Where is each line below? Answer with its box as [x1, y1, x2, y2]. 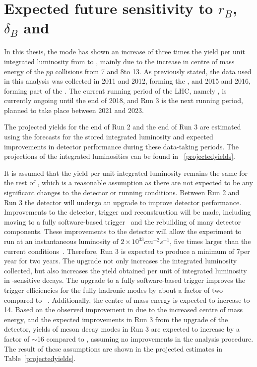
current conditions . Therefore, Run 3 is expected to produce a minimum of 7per [4, 245, 250, 256]
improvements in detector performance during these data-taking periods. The [4, 141, 239, 151]
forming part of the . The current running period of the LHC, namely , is [4, 85, 227, 96]
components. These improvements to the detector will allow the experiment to [4, 226, 242, 237]
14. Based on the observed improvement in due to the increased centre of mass [4, 304, 243, 315]
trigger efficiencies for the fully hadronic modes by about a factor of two [4, 284, 223, 295]
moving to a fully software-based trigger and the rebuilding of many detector [4, 216, 241, 227]
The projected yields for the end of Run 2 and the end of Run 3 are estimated [4, 122, 241, 132]
